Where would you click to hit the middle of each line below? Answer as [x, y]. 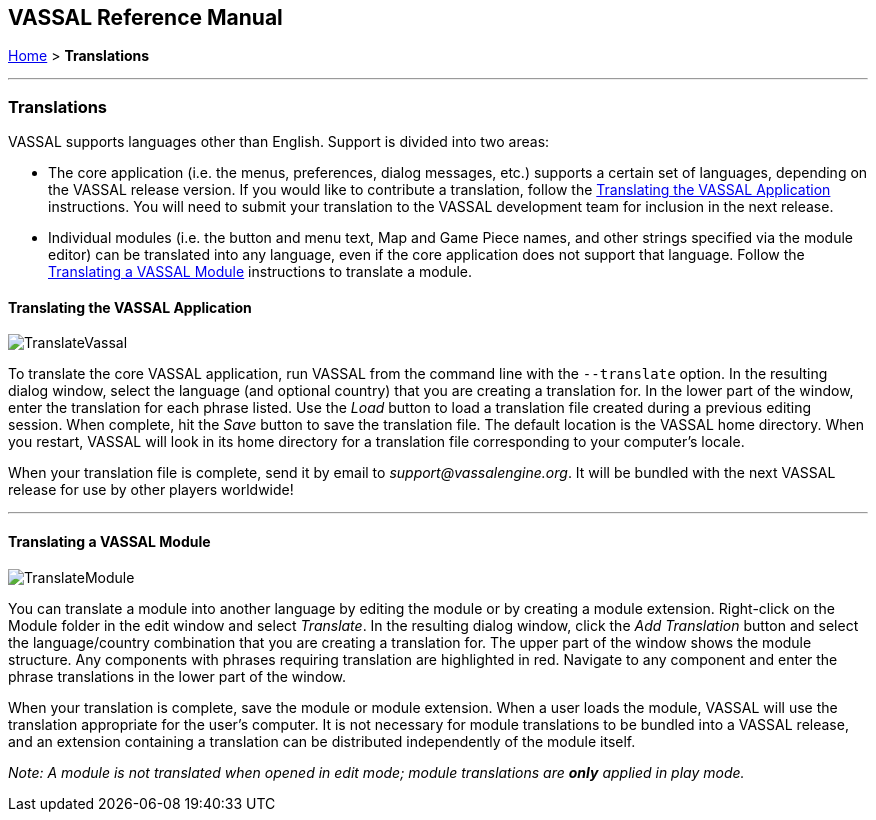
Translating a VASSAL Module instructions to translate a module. [260, 272]
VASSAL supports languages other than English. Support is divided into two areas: [279, 142]
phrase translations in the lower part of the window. [177, 676]
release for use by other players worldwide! [151, 490]
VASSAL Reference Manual [145, 17]
